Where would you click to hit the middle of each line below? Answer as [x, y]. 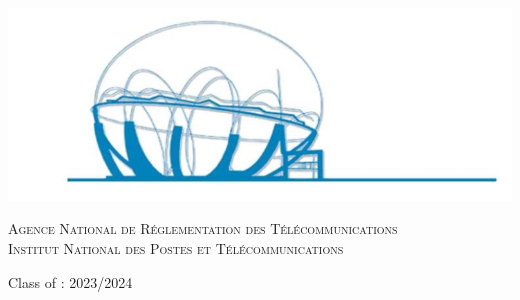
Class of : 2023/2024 [70, 281]
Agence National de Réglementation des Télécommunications [203, 228]
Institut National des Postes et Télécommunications [176, 248]
